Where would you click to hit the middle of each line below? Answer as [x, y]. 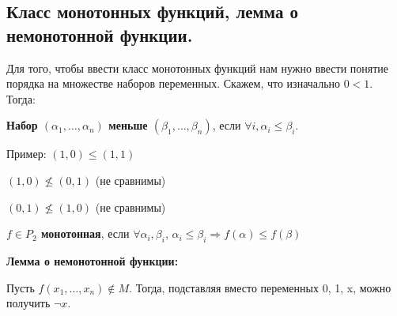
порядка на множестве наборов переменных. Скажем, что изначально [174, 83]
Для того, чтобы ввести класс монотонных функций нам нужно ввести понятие [198, 68]
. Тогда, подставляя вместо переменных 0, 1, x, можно [260, 287]
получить [28, 303]
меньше [128, 125]
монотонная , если [85, 233]
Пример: [26, 154]
